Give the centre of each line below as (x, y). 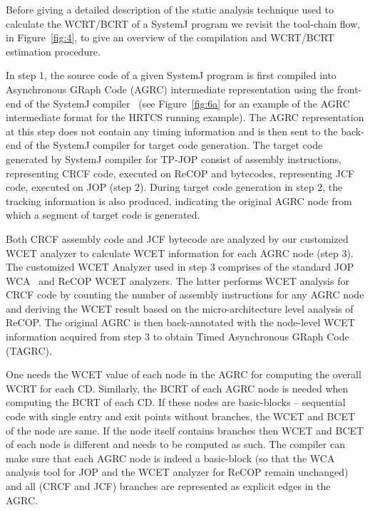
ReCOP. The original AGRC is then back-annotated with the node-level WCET (180, 322)
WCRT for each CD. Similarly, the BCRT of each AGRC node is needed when (177, 388)
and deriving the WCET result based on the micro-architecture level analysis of (180, 308)
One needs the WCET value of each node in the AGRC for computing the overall (184, 374)
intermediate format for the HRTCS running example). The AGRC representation (185, 117)
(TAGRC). (29, 350)
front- (349, 89)
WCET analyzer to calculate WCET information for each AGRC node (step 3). (180, 253)
